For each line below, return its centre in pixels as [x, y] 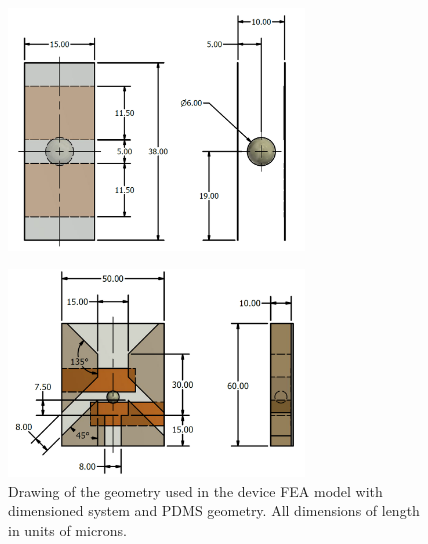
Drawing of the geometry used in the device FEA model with [195, 490]
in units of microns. [67, 530]
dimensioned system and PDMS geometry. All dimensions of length [214, 510]
